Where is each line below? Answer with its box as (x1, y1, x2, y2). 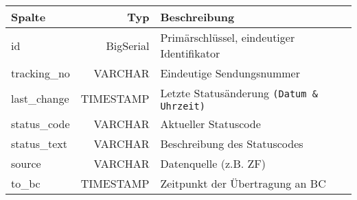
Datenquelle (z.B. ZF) (160, 155, 266, 171)
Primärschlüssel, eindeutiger (160, 29, 295, 45)
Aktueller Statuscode (160, 116, 261, 132)
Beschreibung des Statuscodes (160, 136, 303, 151)
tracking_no (11, 65, 70, 81)
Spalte (11, 9, 46, 25)
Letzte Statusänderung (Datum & (160, 85, 318, 101)
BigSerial (106, 37, 150, 53)
